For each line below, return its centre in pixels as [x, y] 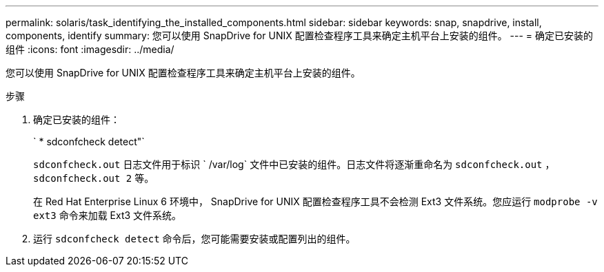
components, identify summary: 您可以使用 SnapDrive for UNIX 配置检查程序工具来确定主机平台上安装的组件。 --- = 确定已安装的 [300, 35]
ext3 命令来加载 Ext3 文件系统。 [108, 215]
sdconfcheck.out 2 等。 [94, 178]
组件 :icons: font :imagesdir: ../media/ [90, 49]
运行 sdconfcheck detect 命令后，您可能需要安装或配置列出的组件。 [194, 239]
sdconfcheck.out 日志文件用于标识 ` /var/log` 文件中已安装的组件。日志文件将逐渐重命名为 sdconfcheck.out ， [294, 164]
